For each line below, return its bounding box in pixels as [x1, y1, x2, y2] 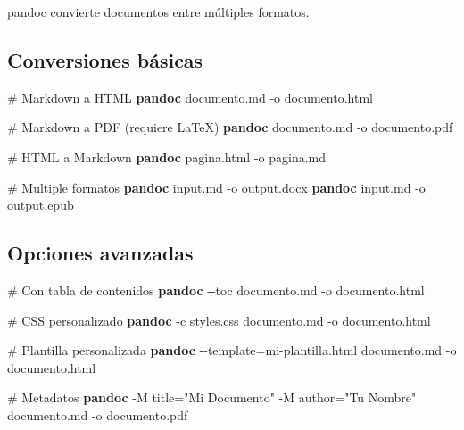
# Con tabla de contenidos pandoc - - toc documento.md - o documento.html [7, 280, 425, 299]
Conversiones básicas [7, 45, 203, 73]
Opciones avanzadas [7, 239, 194, 267]
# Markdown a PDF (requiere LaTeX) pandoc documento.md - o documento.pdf [7, 118, 453, 136]
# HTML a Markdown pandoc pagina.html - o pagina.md [7, 147, 327, 166]
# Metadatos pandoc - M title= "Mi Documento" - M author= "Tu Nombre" [7, 388, 417, 407]
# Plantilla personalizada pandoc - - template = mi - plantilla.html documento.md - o [7, 341, 457, 360]
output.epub [7, 195, 74, 214]
